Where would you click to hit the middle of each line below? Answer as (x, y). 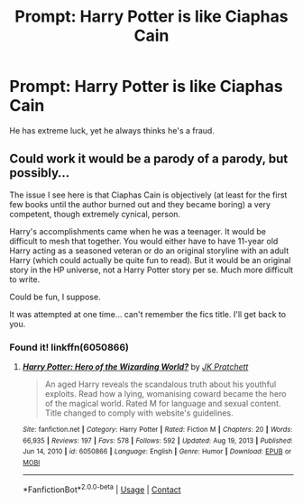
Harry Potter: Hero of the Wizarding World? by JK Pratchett (135, 367)
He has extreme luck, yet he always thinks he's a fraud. (112, 130)
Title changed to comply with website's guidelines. (139, 413)
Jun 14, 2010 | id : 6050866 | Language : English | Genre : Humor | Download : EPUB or (157, 452)
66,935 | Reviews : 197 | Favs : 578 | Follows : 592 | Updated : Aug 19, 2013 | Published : (157, 440)
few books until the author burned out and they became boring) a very (140, 204)
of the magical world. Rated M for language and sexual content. (163, 404)
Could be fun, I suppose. (55, 297)
